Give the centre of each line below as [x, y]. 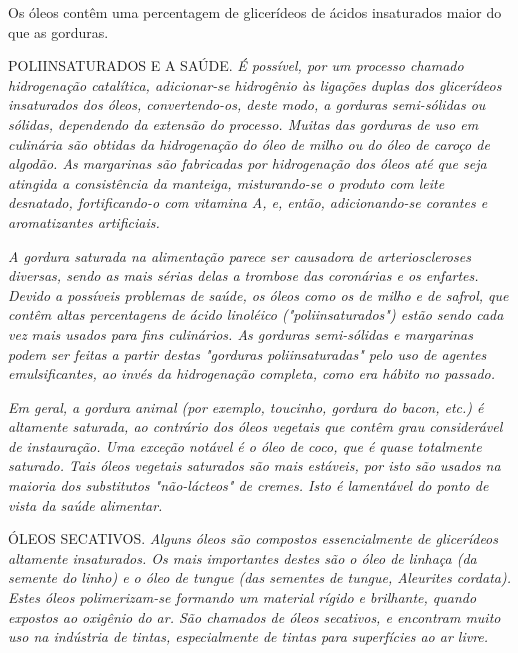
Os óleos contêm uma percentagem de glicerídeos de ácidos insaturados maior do [255, 12]
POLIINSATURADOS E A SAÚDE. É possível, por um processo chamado [236, 65]
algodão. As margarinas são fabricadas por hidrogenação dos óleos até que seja [247, 163]
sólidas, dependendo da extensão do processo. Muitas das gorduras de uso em [243, 123]
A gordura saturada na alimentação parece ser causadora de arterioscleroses [239, 255]
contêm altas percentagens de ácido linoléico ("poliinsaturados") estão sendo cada [256, 314]
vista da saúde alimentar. [85, 504]
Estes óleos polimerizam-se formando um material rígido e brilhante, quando [242, 597]
